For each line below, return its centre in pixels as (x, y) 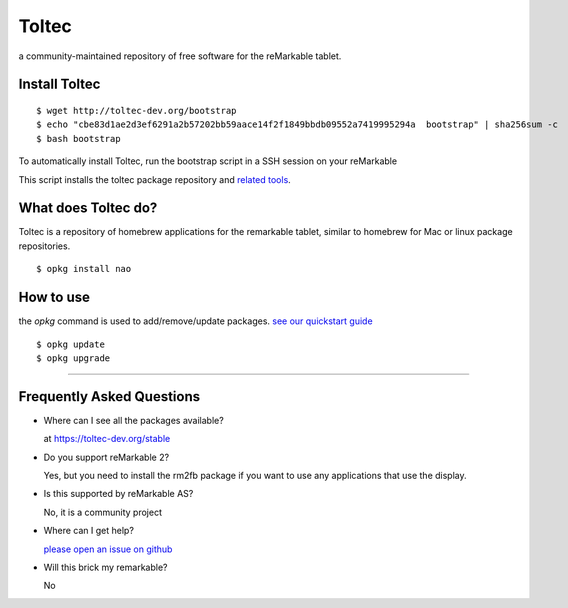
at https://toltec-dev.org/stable (107, 439)
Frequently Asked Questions (109, 396)
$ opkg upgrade (73, 358)
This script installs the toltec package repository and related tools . (155, 179)
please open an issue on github (108, 549)
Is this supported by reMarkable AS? (118, 494)
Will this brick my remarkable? (105, 567)
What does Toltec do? (88, 208)
